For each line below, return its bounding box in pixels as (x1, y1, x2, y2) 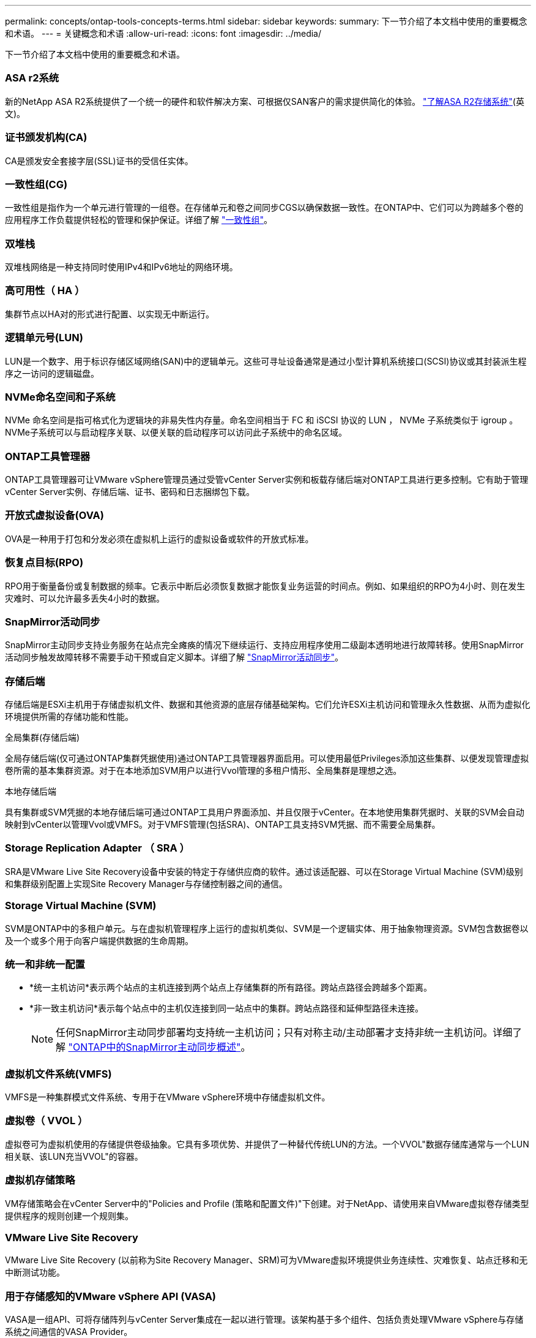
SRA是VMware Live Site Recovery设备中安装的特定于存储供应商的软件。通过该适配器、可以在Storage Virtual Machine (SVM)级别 (5, 866, 523, 877)
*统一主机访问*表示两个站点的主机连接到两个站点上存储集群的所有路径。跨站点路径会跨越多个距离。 (29, 982, 433, 993)
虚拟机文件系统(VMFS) (5, 1067, 112, 1080)
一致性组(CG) (5, 178, 68, 191)
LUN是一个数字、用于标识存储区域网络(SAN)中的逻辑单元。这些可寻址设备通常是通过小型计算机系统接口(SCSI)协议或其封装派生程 (5, 355, 527, 366)
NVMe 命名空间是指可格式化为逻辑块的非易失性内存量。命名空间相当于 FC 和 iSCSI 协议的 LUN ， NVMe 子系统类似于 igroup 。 (5, 415, 518, 426)
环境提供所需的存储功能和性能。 (5, 711, 133, 722)
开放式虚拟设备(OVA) (5, 509, 104, 522)
